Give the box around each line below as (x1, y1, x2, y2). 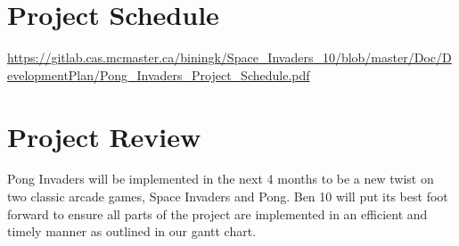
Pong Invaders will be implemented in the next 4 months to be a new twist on (7, 169, 434, 188)
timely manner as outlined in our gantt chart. (7, 222, 257, 241)
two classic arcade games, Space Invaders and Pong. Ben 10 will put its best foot (7, 187, 448, 206)
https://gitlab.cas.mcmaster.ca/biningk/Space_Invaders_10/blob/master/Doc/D (7, 48, 452, 67)
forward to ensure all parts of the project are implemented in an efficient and (7, 204, 428, 223)
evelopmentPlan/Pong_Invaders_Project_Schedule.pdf (7, 65, 310, 84)
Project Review (7, 118, 201, 154)
